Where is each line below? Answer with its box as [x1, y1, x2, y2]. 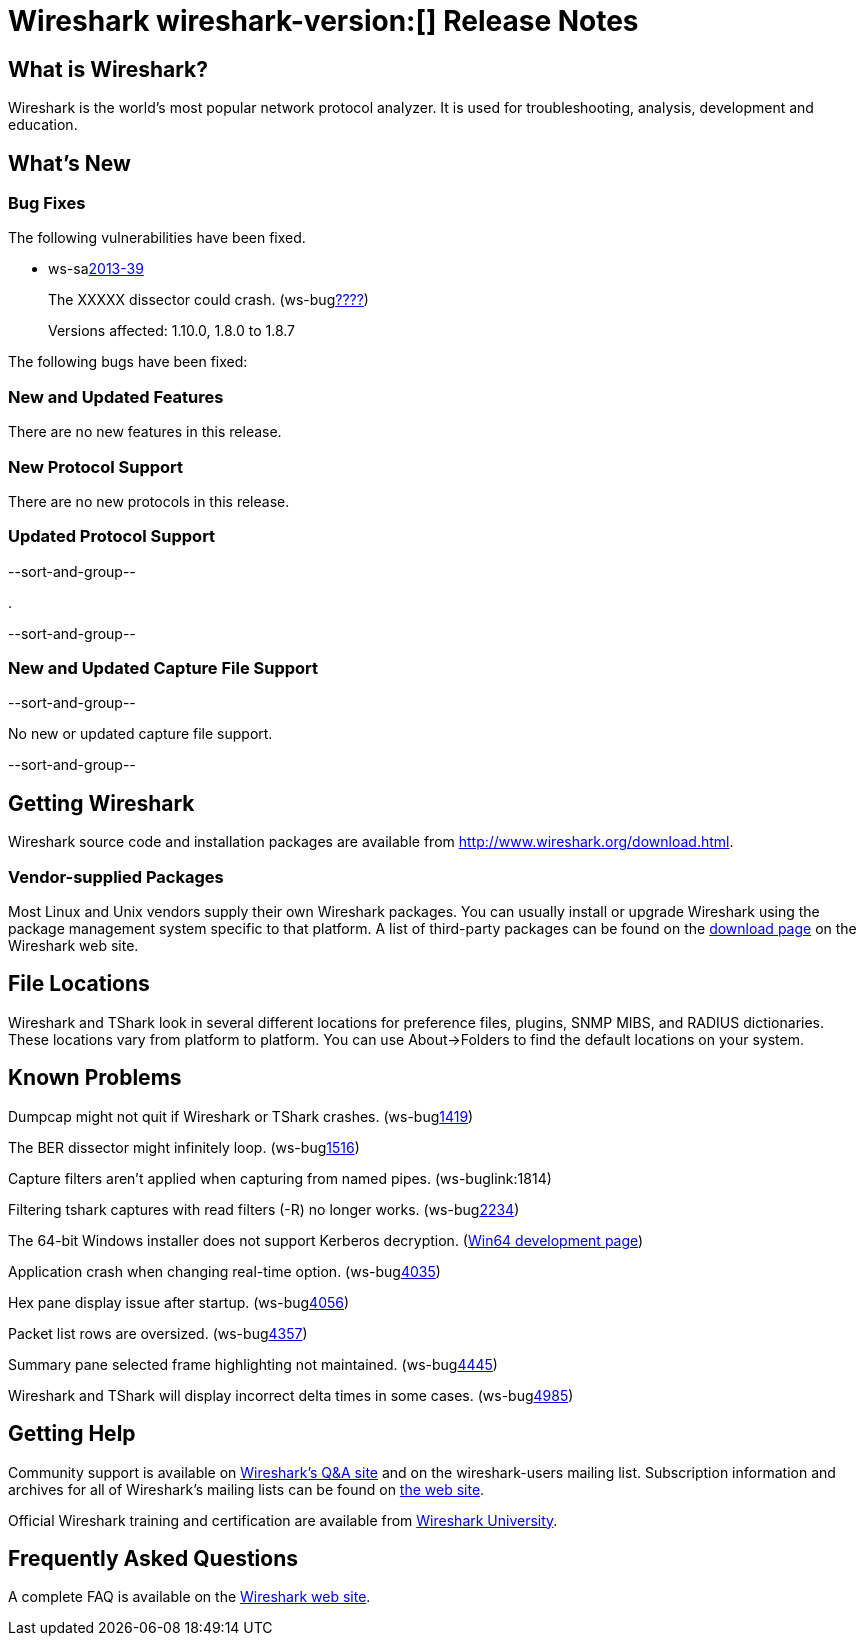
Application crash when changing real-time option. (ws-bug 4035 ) [8, 1262, 441, 1280]
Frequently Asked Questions [8, 1545, 299, 1571]
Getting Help [8, 1421, 136, 1447]
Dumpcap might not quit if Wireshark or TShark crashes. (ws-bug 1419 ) [8, 1107, 474, 1125]
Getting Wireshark [8, 790, 195, 816]
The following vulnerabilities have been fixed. [8, 229, 306, 247]
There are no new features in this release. [8, 423, 282, 441]
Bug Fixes [8, 193, 86, 214]
